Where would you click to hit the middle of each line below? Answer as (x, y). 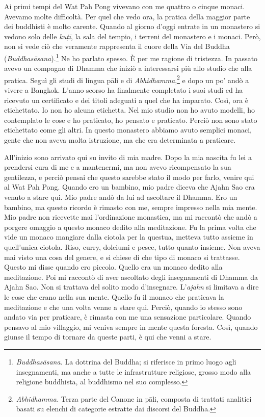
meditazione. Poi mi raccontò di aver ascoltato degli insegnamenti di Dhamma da (131, 277)
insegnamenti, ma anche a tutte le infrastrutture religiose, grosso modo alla (134, 371)
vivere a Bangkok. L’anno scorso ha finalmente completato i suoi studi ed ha (124, 90)
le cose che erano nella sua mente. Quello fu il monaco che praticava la (114, 296)
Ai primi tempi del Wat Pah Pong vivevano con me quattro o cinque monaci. (125, 6)
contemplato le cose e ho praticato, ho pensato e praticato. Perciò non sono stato (131, 120)
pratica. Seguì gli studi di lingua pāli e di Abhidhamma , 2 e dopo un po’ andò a (127, 79)
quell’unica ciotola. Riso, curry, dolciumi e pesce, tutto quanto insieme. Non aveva (132, 246)
